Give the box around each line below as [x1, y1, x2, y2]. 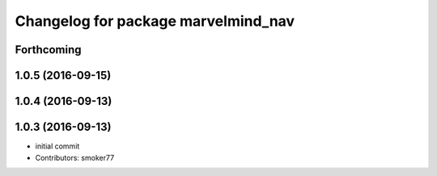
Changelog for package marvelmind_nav [15, 12, 295, 30]
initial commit [35, 141, 80, 151]
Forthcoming [15, 43, 82, 57]
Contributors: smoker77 [35, 153, 115, 162]
